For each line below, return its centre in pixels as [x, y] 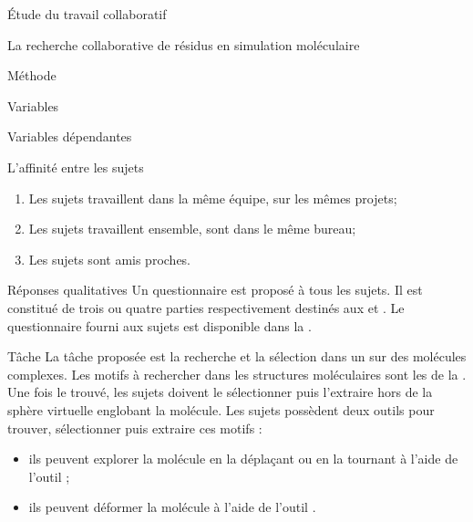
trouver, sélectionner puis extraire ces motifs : [135, 428]
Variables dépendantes [70, 136]
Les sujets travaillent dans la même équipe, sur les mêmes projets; [213, 198]
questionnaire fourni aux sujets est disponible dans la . [159, 325]
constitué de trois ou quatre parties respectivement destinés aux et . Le [206, 307]
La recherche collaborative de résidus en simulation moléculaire [184, 44]
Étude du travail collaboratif [87, 14]
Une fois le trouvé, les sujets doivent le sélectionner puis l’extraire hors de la [220, 392]
